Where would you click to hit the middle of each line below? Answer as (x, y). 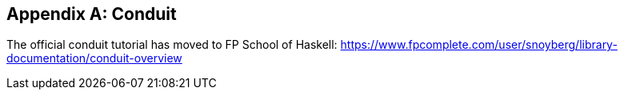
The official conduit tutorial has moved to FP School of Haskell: (172, 45)
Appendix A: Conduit (92, 14)
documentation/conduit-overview (94, 58)
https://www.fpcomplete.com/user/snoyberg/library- (479, 45)
